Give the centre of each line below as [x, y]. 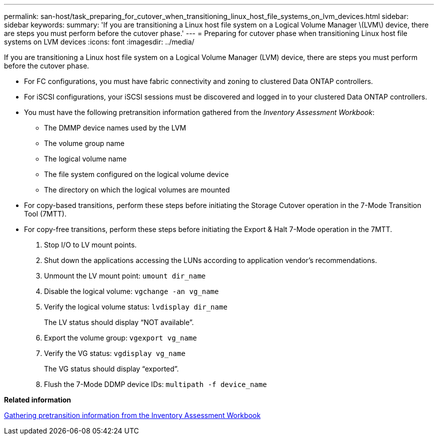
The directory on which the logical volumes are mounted [137, 190]
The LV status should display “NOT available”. [119, 322]
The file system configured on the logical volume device [136, 174]
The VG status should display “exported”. [111, 369]
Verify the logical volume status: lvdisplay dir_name [136, 307]
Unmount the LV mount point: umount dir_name [125, 276]
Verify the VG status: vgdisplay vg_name [115, 353]
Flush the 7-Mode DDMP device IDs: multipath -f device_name [155, 384]
